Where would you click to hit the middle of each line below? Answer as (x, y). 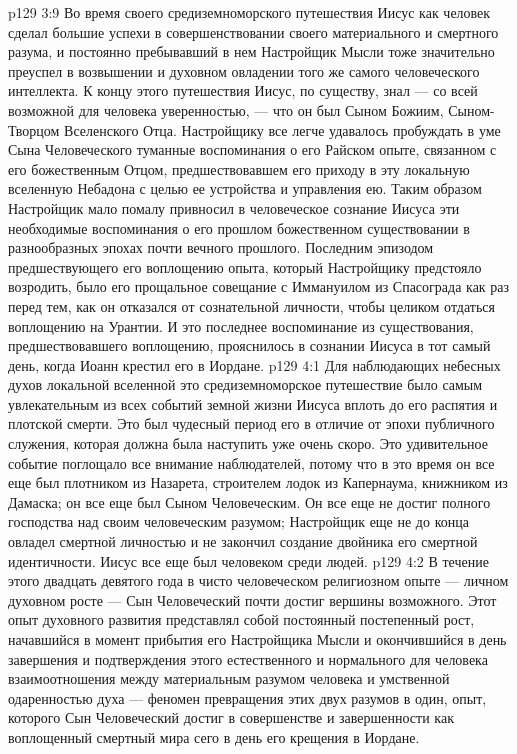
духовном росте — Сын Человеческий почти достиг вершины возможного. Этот (252, 599)
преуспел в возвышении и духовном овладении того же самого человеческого (244, 70)
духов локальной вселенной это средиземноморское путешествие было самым (245, 384)
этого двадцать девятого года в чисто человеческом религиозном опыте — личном (258, 580)
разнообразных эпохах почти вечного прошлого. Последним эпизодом (221, 247)
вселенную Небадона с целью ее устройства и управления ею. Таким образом (245, 188)
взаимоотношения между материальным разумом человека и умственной (229, 678)
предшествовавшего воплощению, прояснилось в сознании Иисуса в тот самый (249, 345)
